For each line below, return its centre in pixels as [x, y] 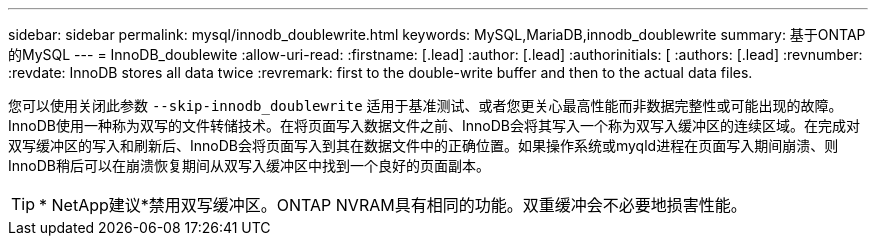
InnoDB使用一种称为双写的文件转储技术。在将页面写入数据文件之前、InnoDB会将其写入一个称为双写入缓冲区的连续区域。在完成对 [434, 125]
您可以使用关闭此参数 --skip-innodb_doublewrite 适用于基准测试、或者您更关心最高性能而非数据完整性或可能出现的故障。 [425, 105]
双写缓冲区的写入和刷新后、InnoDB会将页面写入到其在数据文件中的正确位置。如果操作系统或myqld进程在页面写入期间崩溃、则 [423, 145]
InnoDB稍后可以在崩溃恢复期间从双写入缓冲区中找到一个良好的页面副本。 [249, 165]
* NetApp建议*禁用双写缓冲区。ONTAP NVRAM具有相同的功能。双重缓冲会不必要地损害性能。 [393, 205]
